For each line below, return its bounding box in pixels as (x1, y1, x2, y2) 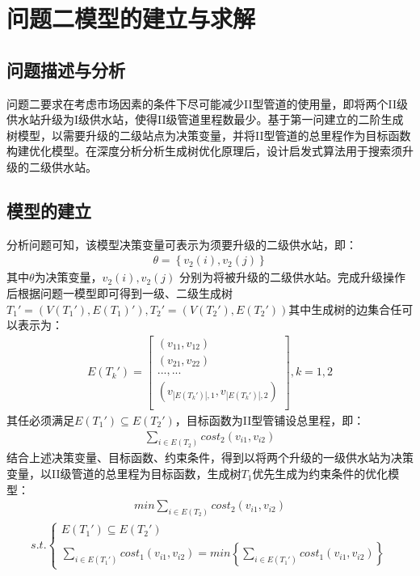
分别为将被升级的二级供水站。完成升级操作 (179, 269, 406, 286)
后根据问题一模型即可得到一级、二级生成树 (6, 284, 233, 301)
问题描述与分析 (6, 57, 125, 82)
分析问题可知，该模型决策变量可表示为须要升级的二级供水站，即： (6, 235, 357, 252)
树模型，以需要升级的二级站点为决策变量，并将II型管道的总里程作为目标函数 (6, 126, 411, 143)
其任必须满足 (6, 411, 74, 428)
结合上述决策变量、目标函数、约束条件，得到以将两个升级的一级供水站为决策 (6, 449, 414, 466)
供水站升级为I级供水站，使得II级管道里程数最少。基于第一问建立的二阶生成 (6, 111, 404, 128)
